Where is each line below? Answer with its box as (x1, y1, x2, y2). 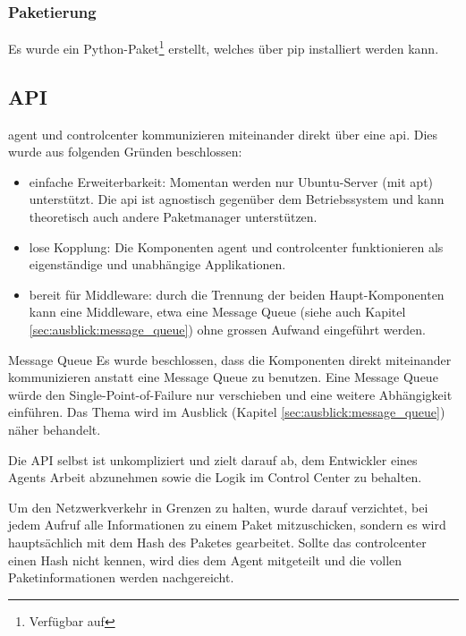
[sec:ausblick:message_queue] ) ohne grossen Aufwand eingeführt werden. (29, 320, 426, 339)
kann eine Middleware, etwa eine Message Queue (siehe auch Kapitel (29, 302, 406, 321)
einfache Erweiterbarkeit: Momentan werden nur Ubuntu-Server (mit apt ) (29, 172, 434, 191)
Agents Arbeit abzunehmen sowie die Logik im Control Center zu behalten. (8, 468, 422, 487)
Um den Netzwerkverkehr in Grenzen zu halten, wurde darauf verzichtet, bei (8, 497, 428, 516)
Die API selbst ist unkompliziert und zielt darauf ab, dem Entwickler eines (8, 450, 418, 469)
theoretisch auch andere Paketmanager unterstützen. (29, 208, 318, 226)
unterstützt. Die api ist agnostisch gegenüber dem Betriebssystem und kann (29, 190, 445, 208)
